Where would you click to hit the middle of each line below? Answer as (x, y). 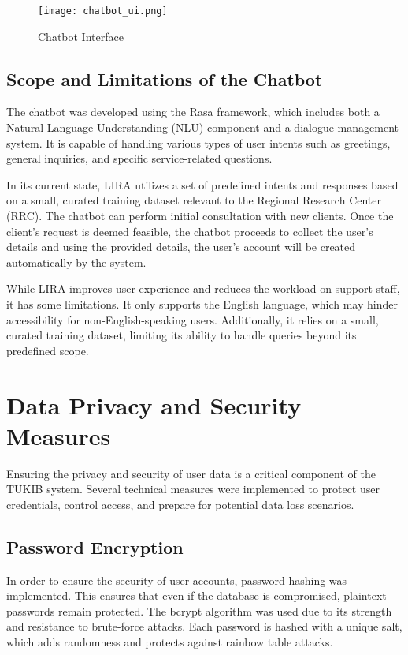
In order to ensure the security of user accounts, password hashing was (177, 580)
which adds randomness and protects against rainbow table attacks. (170, 642)
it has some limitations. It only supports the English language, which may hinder (202, 303)
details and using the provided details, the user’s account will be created (181, 247)
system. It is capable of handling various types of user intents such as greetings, (198, 142)
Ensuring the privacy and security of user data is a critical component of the (191, 473)
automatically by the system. (76, 262)
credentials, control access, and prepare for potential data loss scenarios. (180, 504)
